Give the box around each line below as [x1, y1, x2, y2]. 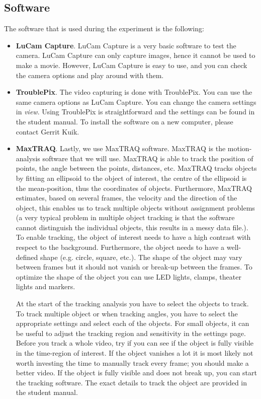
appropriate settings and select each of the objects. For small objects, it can [16, 318, 249, 328]
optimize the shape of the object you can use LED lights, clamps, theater [16, 271, 241, 282]
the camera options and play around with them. [16, 70, 164, 80]
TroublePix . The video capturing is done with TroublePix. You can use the [16, 87, 252, 97]
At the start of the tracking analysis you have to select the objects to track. [16, 298, 249, 309]
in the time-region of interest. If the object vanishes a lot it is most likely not [16, 348, 253, 358]
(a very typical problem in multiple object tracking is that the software [16, 212, 235, 223]
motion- [227, 143, 252, 154]
